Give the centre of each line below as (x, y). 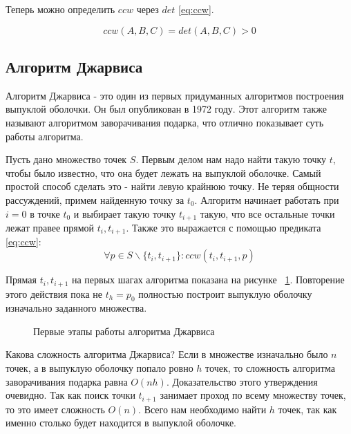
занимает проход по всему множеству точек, (253, 395)
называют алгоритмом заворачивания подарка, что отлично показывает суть (165, 122)
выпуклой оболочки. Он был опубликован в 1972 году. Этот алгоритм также (167, 109)
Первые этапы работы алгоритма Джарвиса (124, 331)
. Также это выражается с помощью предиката (224, 227)
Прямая (21, 280)
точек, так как (307, 409)
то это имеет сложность (55, 409)
